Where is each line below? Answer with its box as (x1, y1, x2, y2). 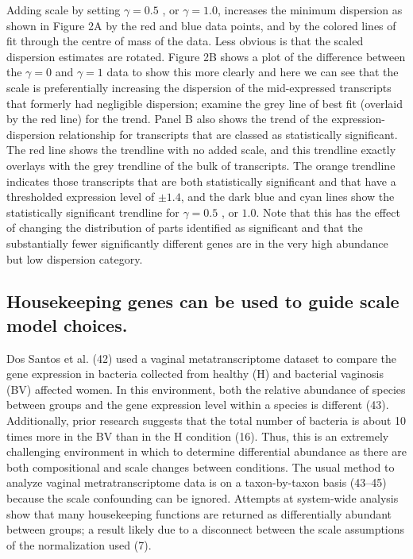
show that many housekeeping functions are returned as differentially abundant (6, 505, 392, 522)
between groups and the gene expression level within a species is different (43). (6, 396, 389, 413)
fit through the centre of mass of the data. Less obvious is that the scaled (6, 33, 364, 49)
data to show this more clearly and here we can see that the (106, 64, 399, 80)
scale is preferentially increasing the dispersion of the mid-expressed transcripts (6, 79, 392, 95)
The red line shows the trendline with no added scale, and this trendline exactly (6, 141, 396, 158)
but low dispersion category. (6, 250, 143, 267)
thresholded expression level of (6, 188, 155, 205)
